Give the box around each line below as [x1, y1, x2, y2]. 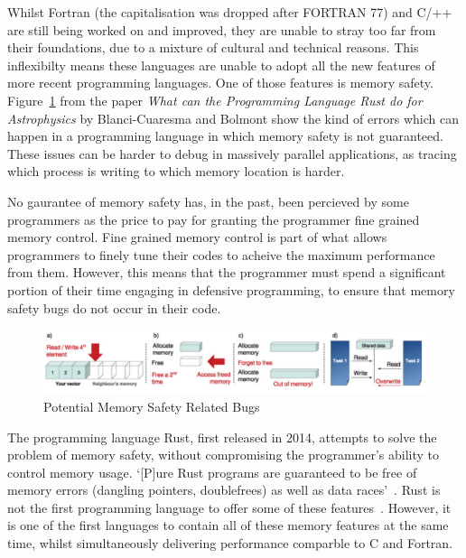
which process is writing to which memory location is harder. [7, 162, 345, 181]
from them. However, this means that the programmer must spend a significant [7, 263, 446, 282]
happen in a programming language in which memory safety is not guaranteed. [7, 126, 443, 145]
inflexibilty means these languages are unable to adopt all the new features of [7, 55, 435, 74]
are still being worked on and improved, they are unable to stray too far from [7, 20, 436, 39]
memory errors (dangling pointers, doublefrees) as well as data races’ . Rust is [7, 480, 441, 499]
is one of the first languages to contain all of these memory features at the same [7, 516, 449, 535]
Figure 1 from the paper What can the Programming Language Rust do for [7, 90, 423, 109]
